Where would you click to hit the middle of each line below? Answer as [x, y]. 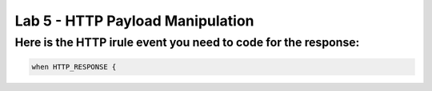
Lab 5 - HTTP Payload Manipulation [135, 21]
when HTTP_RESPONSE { [74, 67]
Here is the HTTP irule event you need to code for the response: [187, 42]
